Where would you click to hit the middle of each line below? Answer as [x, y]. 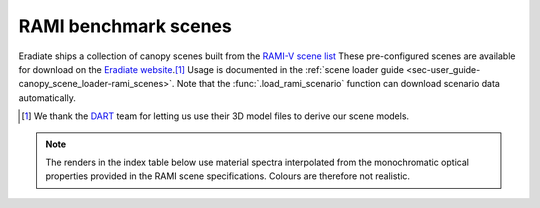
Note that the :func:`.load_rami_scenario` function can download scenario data [338, 84]
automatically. [47, 97]
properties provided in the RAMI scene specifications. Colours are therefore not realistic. [227, 176]
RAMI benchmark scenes [125, 26]
